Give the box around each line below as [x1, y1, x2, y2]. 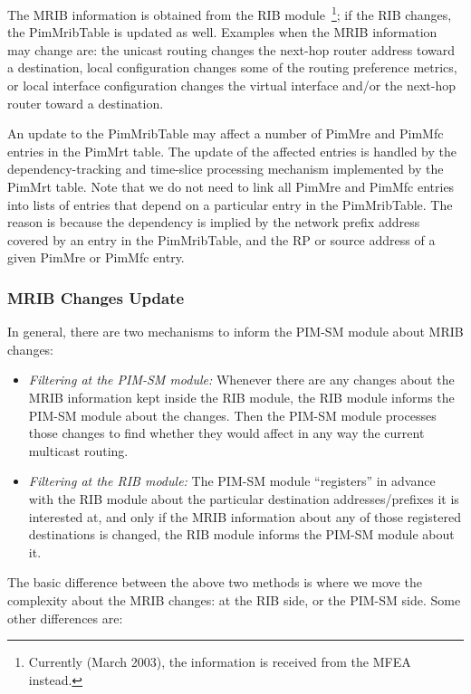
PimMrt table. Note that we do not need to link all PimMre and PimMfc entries [7, 177, 455, 195]
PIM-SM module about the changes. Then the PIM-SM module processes [28, 405, 437, 424]
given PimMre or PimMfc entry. [7, 248, 185, 267]
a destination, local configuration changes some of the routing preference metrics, [7, 58, 457, 77]
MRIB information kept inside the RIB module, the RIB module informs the [28, 387, 455, 406]
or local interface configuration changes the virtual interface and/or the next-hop [7, 76, 457, 95]
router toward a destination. [7, 93, 164, 112]
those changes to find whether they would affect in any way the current [28, 423, 425, 442]
